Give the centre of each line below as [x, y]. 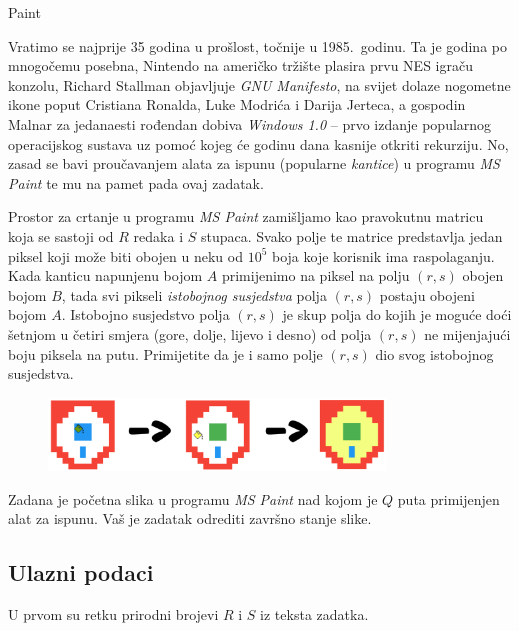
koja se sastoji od [61, 235]
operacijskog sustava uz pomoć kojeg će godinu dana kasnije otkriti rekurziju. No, [258, 143]
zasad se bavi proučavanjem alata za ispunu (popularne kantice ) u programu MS [254, 163]
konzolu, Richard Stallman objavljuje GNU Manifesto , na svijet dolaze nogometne [259, 84]
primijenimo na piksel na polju [315, 275]
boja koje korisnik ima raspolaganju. [383, 255]
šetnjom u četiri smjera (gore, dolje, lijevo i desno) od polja [190, 333]
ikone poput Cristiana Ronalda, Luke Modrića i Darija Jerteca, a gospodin [237, 104]
